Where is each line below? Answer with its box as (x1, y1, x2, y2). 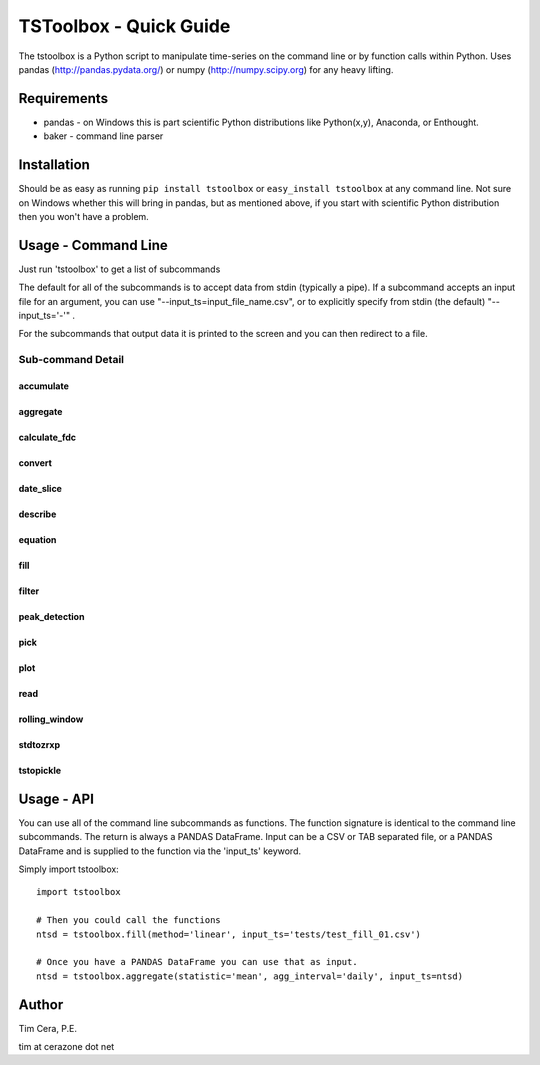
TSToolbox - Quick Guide (18, 15, 231, 37)
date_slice (18, 482, 62, 494)
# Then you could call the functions (36, 915, 222, 926)
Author (18, 996, 64, 1013)
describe (18, 508, 57, 520)
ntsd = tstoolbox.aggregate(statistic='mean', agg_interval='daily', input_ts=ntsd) (36, 970, 464, 982)
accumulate (18, 380, 70, 392)
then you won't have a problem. (18, 210, 149, 222)
